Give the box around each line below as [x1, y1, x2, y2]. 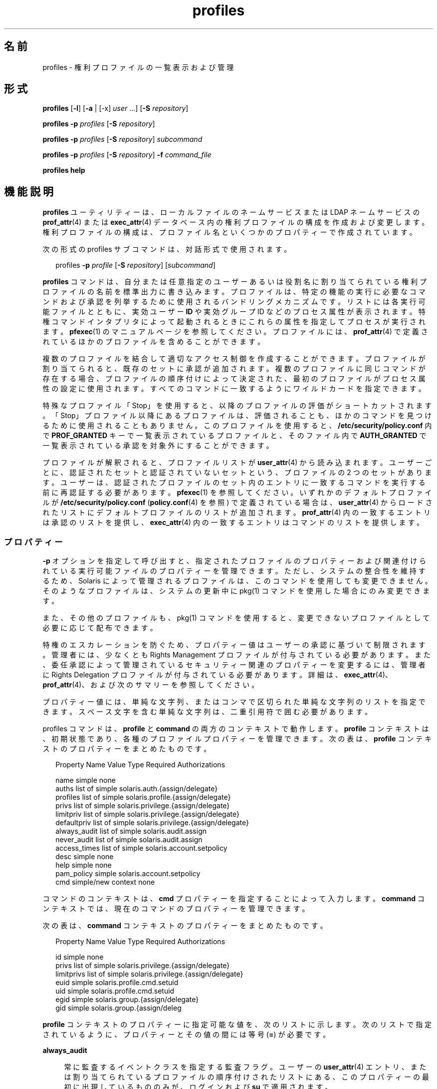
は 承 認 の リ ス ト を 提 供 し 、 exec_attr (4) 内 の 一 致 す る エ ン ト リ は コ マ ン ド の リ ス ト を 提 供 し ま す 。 [42, 518, 424, 527]
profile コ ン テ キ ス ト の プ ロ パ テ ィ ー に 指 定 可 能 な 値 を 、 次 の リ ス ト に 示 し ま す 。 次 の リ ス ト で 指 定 [42, 1020, 432, 1029]
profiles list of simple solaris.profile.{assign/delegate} [55, 793, 231, 802]
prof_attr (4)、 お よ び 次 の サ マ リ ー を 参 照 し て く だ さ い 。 [42, 680, 259, 689]
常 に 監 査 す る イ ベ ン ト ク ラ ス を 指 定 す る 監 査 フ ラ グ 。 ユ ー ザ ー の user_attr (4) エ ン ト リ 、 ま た [64, 1063, 427, 1072]
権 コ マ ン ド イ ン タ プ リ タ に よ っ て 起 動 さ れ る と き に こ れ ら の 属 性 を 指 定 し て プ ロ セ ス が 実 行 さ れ [42, 317, 426, 326]
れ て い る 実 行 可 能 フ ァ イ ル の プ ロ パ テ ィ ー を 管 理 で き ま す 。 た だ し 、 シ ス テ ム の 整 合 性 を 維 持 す [42, 566, 426, 575]
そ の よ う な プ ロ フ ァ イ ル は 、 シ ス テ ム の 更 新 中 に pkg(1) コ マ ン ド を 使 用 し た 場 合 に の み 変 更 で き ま [42, 586, 430, 595]
